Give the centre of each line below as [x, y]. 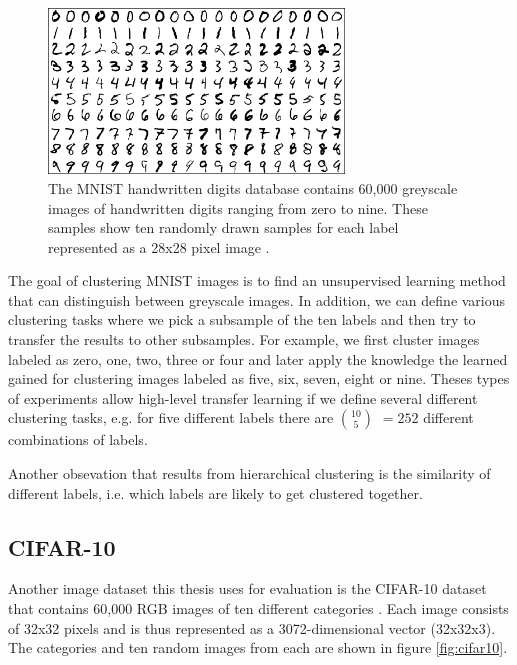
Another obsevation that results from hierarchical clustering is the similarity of [249, 473]
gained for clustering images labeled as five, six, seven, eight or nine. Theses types [259, 378]
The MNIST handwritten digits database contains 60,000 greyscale [253, 187]
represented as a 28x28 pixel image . [159, 246]
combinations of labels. [78, 439]
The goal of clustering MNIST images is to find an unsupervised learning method [257, 280]
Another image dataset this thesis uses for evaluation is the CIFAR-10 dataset [247, 588]
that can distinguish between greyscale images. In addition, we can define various [257, 299]
